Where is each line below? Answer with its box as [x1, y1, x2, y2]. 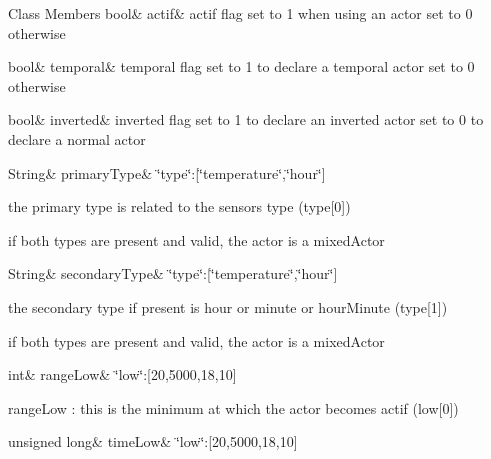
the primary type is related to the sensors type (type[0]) [8, 196, 351, 217]
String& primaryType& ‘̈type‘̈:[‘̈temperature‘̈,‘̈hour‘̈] [8, 162, 326, 183]
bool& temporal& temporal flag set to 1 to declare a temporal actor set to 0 [8, 56, 475, 77]
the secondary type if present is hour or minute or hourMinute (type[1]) [8, 296, 448, 317]
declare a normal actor [8, 128, 146, 149]
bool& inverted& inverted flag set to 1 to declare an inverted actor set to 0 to [8, 109, 484, 130]
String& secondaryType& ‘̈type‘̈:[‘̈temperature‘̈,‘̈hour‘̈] [8, 263, 338, 284]
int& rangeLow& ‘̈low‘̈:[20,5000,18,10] [8, 364, 237, 385]
